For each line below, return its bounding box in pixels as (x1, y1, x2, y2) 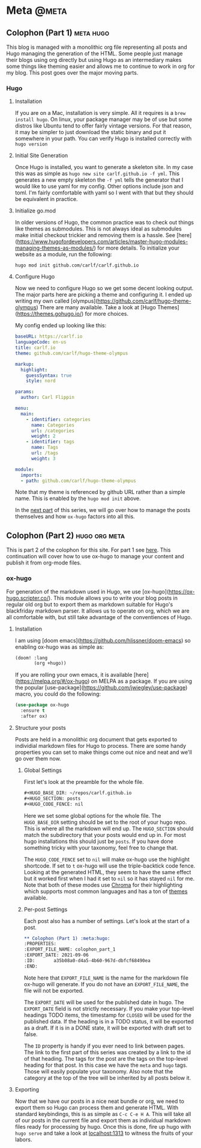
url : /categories (31, 428, 75, 434)
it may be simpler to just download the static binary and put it (14, 129, 166, 136)
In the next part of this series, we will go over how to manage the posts (14, 507, 191, 514)
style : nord (26, 378, 56, 384)
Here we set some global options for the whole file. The (23, 812, 161, 819)
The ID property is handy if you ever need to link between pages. (23, 1042, 185, 1049)
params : (14, 389, 34, 395)
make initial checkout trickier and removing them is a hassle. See (14, 232, 176, 239)
